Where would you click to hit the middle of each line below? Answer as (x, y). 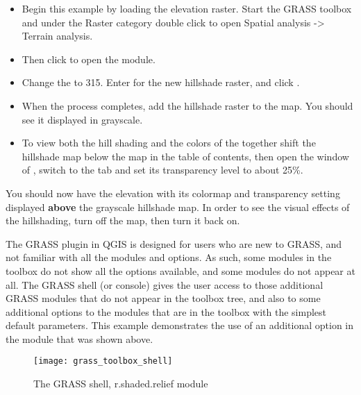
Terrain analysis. (57, 36)
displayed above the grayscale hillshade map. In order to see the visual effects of (178, 207)
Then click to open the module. (89, 59)
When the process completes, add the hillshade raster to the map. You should (187, 105)
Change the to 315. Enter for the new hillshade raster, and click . (161, 82)
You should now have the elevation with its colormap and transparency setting (173, 193)
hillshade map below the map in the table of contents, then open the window (185, 156)
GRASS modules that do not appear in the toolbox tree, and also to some (163, 298)
